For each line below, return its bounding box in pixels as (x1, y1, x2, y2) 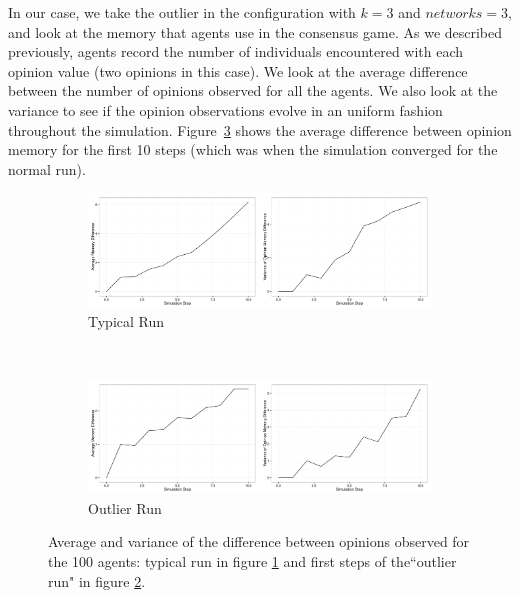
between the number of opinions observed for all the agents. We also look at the (8, 80, 498, 101)
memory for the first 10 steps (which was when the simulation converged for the (8, 139, 498, 160)
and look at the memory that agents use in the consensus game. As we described (8, 21, 503, 42)
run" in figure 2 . (48, 570, 146, 591)
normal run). (8, 158, 86, 179)
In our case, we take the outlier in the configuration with (8, 2, 356, 22)
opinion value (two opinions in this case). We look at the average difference (8, 60, 468, 81)
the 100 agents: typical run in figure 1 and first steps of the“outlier (48, 551, 457, 571)
